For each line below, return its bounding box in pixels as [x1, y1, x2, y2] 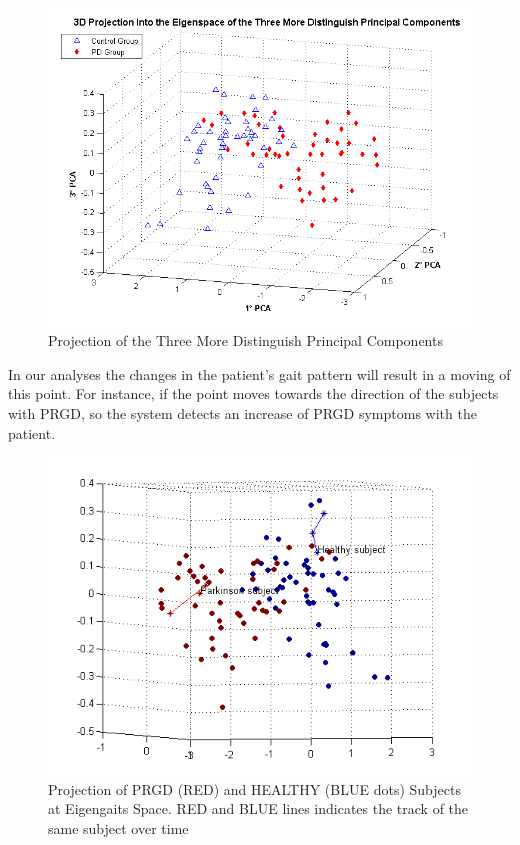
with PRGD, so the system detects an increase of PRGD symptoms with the [8, 402, 477, 423]
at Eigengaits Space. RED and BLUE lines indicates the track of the [48, 798, 469, 819]
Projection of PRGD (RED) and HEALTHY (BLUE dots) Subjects [48, 778, 461, 799]
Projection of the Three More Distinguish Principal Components [48, 330, 443, 351]
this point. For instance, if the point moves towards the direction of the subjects [8, 383, 499, 404]
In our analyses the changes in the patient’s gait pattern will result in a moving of [8, 363, 511, 384]
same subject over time [48, 817, 189, 838]
